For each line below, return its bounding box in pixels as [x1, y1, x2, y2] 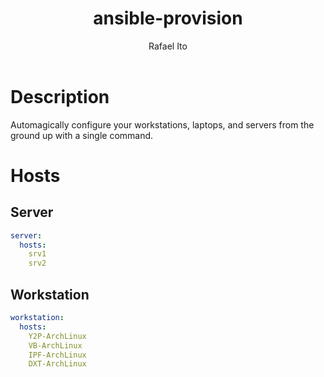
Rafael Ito [148, 40, 188, 52]
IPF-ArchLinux [28, 350, 87, 360]
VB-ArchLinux [28, 340, 83, 351]
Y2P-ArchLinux [28, 331, 87, 341]
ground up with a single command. [10, 129, 154, 141]
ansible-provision [93, 7, 243, 30]
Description [10, 85, 110, 108]
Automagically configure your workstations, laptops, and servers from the [10, 118, 315, 131]
